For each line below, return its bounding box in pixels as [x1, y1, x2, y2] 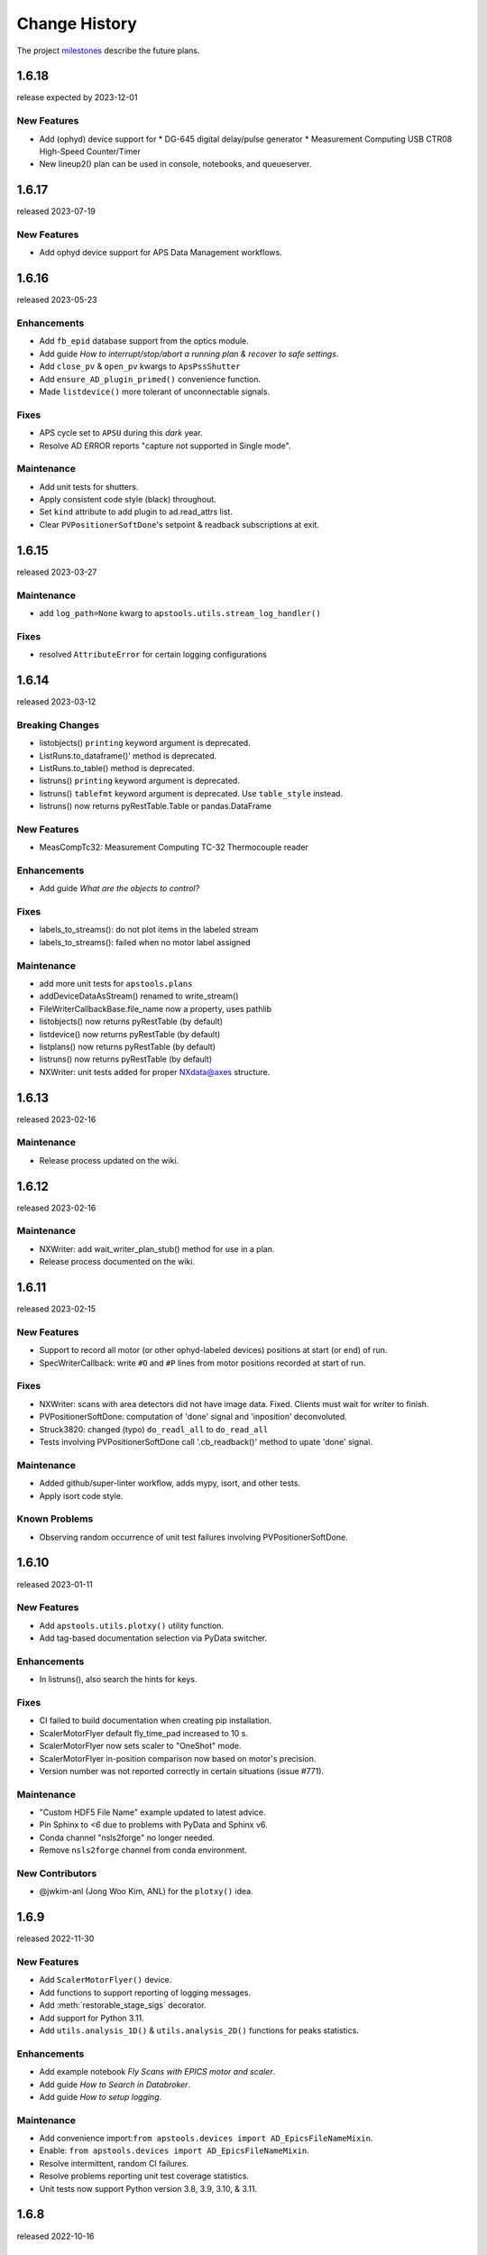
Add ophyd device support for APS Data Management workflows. [39, 247, 283, 258]
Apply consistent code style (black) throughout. [39, 494, 216, 505]
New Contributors [16, 1867, 97, 1880]
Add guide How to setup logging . [39, 2091, 162, 2102]
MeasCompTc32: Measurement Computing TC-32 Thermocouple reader [39, 842, 308, 852]
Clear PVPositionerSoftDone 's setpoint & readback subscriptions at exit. [39, 519, 320, 529]
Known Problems [16, 1513, 94, 1525]
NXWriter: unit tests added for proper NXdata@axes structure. [39, 1066, 271, 1077]
